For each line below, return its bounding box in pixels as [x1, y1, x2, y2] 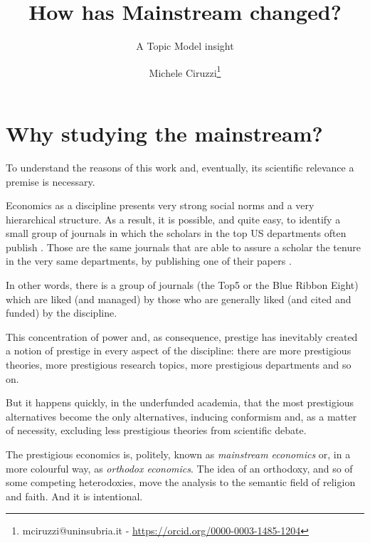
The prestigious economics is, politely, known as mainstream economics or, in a [6, 447, 351, 461]
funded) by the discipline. [6, 305, 117, 320]
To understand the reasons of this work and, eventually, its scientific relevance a [6, 159, 354, 174]
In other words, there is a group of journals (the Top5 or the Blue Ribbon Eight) [6, 278, 359, 292]
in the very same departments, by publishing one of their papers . [6, 253, 292, 268]
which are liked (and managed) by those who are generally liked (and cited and [6, 291, 351, 306]
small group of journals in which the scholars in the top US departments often [6, 226, 347, 241]
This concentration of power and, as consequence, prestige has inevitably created [6, 329, 358, 344]
